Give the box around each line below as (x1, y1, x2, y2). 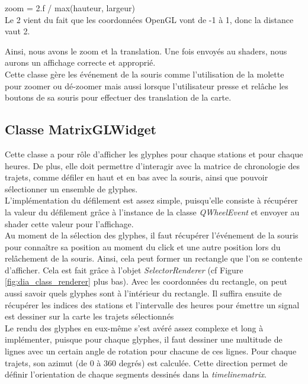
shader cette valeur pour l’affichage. (5, 217, 134, 230)
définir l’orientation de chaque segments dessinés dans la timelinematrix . (5, 368, 267, 380)
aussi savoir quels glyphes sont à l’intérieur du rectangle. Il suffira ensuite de (5, 287, 282, 299)
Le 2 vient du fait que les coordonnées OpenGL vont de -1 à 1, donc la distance (5, 13, 294, 25)
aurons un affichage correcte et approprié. (5, 56, 156, 69)
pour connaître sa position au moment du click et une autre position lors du (5, 240, 281, 253)
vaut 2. (5, 25, 30, 37)
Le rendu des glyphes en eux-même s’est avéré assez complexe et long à (5, 321, 264, 334)
